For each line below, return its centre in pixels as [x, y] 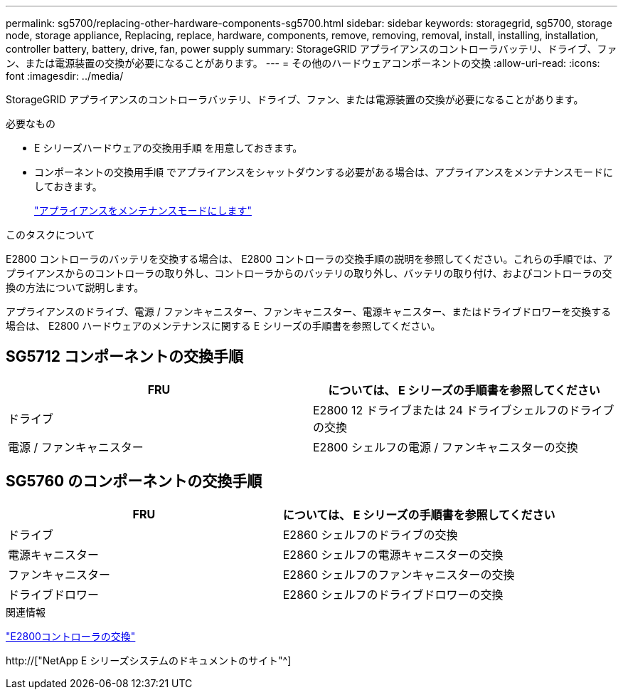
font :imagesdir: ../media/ [65, 76]
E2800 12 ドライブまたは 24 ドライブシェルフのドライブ [464, 410]
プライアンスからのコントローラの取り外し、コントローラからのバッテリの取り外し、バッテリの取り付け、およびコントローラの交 [309, 273]
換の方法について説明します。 [75, 287]
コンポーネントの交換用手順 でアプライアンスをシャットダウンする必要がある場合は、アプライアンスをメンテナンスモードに [324, 172]
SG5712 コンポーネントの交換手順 [125, 357]
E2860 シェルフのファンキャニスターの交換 [399, 574]
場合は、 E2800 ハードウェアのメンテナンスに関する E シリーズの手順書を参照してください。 [223, 326]
